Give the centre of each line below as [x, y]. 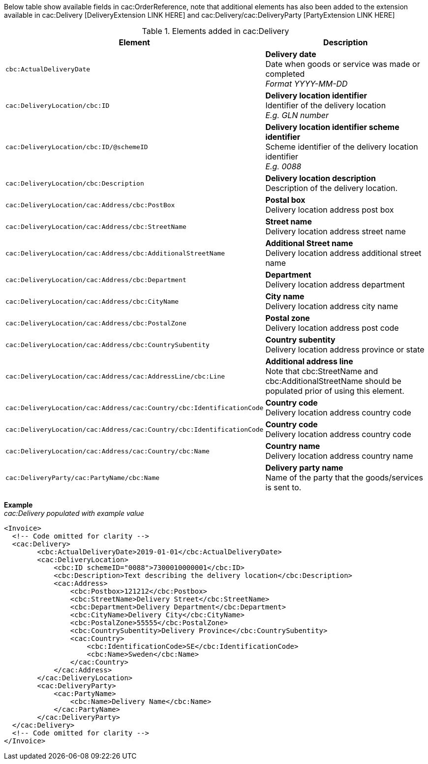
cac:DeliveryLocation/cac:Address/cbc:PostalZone [96, 323]
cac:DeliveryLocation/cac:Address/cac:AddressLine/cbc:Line [115, 376]
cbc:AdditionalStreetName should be [333, 381]
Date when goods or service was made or [343, 64]
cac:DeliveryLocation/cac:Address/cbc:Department [96, 280]
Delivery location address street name [336, 231]
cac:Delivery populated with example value [74, 513]
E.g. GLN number [297, 115]
